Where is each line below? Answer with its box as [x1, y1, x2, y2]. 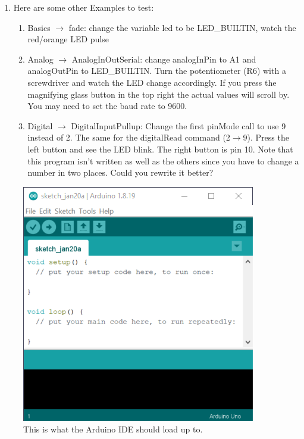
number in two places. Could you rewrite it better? [27, 166, 214, 179]
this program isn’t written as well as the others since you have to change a [27, 154, 299, 167]
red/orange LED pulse [27, 33, 109, 45]
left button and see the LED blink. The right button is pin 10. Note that [27, 142, 293, 155]
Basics [27, 21, 51, 33]
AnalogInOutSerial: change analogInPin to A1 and [71, 52, 256, 65]
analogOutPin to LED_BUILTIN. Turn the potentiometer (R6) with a [27, 64, 286, 77]
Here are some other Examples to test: [13, 1, 154, 13]
